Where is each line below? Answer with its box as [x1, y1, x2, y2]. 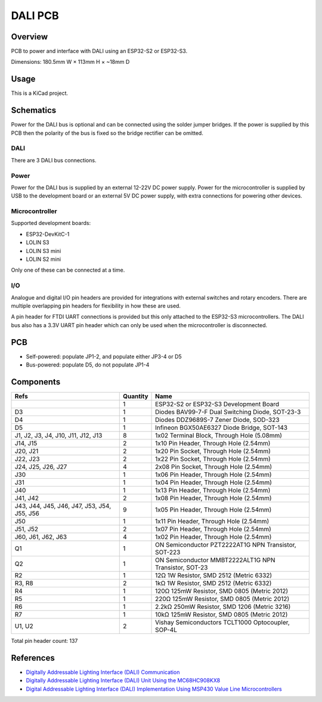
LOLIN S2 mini [26, 255, 61, 263]
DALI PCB [11, 9, 59, 22]
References [11, 652, 55, 663]
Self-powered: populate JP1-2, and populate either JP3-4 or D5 [26, 353, 182, 360]
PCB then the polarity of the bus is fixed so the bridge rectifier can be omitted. [11, 129, 204, 137]
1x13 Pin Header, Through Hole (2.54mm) [155, 486, 271, 494]
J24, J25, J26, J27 [14, 463, 67, 471]
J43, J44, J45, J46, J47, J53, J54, [14, 501, 112, 510]
